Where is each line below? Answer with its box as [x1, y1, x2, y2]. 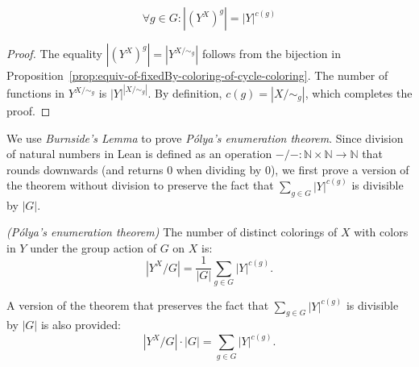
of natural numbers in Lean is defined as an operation [6, 145, 272, 162]
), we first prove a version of [270, 161, 409, 177]
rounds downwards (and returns [6, 161, 164, 177]
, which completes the [305, 85, 413, 102]
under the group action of [30, 239, 156, 256]
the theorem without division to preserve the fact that [6, 177, 274, 194]
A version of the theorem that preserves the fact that [6, 297, 269, 314]
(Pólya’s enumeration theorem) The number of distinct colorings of [6, 223, 338, 240]
